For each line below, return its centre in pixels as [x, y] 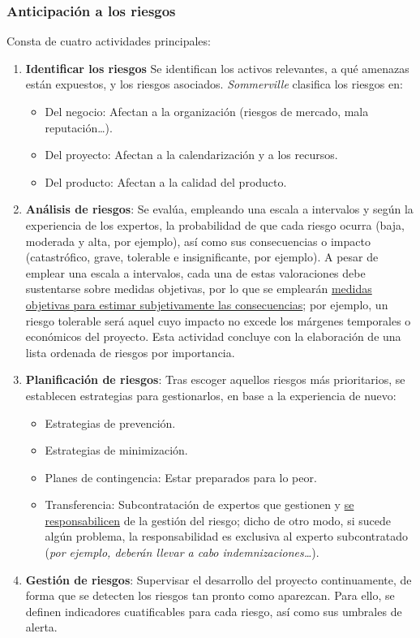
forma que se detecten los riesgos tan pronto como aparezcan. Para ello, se [210, 595]
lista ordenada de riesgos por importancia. [130, 352]
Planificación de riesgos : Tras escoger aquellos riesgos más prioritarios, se [215, 379]
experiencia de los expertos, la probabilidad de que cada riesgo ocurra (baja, [215, 224]
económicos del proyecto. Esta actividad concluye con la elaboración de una [213, 336]
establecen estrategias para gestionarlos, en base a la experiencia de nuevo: [211, 395]
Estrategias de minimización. [116, 450]
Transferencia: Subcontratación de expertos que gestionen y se [199, 504]
